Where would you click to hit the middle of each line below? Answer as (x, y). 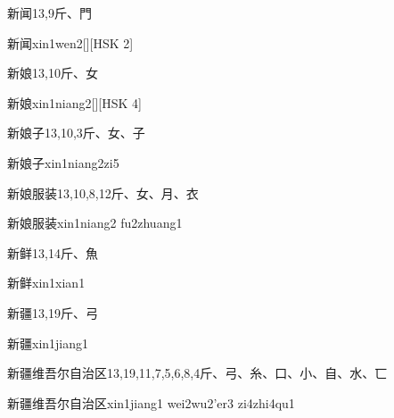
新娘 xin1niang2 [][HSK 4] (74, 102)
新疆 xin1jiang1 (48, 343)
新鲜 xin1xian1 (46, 283)
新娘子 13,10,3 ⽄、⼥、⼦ (76, 133)
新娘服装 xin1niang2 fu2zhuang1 (95, 223)
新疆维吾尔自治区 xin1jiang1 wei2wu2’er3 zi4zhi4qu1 (151, 402)
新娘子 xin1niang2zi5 (63, 162)
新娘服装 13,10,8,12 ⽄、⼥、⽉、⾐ (103, 192)
